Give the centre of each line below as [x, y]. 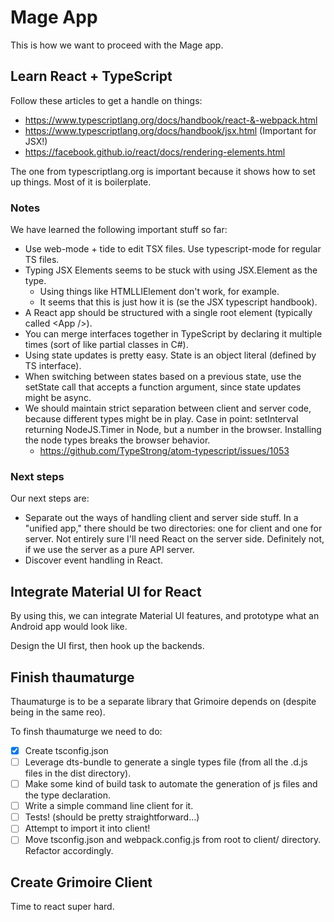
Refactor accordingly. [69, 851]
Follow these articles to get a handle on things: [106, 100]
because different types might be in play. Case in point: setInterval [161, 419]
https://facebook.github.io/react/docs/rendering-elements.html [155, 152]
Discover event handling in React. [93, 560]
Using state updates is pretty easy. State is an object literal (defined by [170, 355]
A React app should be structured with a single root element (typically [168, 313]
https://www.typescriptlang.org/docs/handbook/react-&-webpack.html [171, 120]
